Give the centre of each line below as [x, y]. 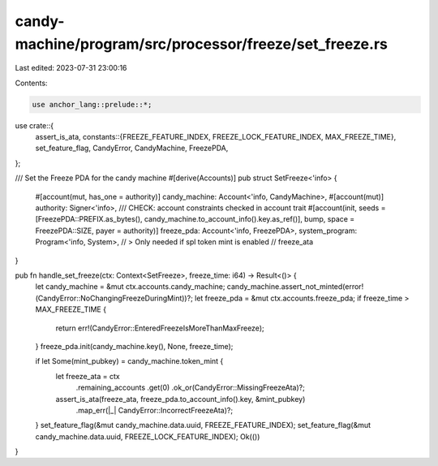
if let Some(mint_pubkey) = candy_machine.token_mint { [129, 361]
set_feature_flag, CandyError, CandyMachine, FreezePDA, [132, 148]
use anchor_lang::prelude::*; [92, 104]
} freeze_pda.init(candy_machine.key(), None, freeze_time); [134, 346]
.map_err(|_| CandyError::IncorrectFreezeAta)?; [155, 410]
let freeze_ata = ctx [88, 376]
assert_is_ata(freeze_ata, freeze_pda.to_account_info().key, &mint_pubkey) [180, 399]
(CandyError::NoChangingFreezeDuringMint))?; [114, 298]
